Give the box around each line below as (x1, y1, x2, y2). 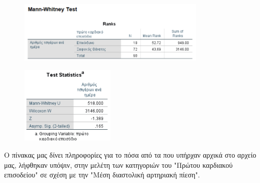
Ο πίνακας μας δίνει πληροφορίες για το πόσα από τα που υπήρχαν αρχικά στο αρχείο (4, 149, 256, 160)
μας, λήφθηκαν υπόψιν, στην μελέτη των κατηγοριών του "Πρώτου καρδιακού (4, 159, 233, 170)
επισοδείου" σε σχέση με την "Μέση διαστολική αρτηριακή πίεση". (4, 169, 200, 180)
